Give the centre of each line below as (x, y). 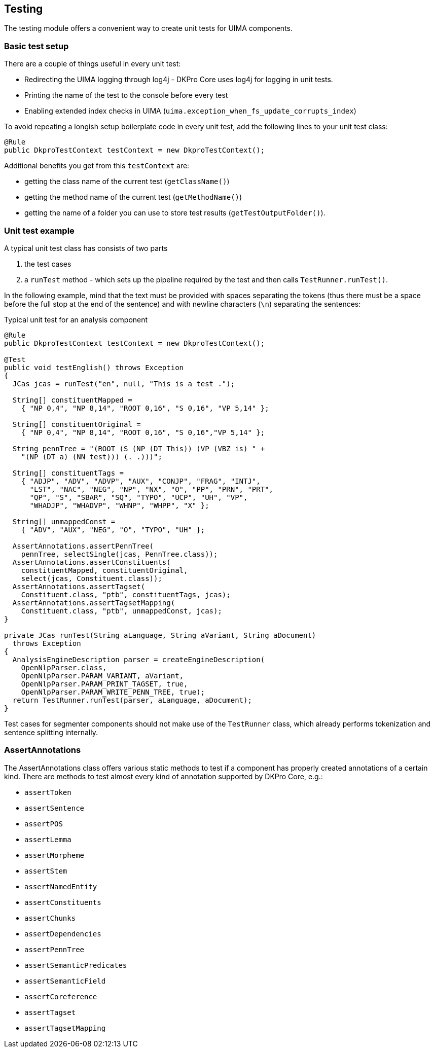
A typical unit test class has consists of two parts (86, 248)
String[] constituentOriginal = (77, 424)
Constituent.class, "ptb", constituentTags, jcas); (126, 594)
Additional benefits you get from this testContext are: (97, 166)
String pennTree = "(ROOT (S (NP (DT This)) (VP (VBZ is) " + (139, 448)
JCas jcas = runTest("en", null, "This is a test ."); (124, 384)
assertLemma (48, 839)
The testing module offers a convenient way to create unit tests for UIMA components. (149, 28)
